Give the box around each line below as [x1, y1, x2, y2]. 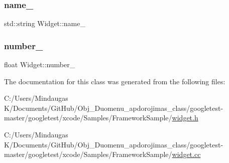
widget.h [172, 112, 198, 123]
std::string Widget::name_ [4, 18, 85, 29]
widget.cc [172, 149, 201, 159]
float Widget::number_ [4, 59, 75, 70]
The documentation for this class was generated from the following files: [4, 76, 225, 86]
